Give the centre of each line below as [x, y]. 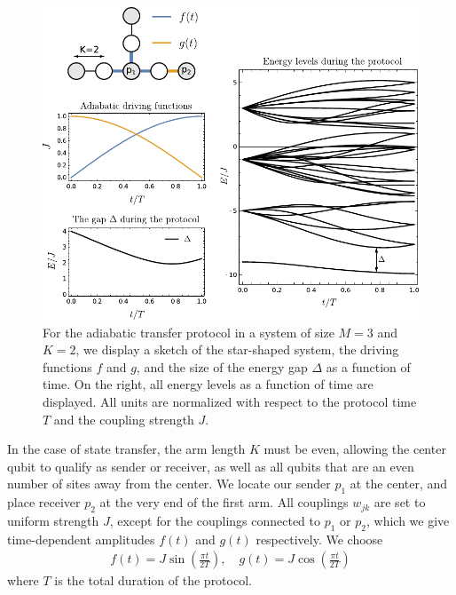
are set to [400, 502]
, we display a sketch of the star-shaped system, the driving [237, 349]
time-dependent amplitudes [81, 539]
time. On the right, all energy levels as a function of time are [208, 384]
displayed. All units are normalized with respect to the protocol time [230, 401]
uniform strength [53, 520]
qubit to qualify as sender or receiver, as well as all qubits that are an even [211, 466]
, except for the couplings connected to [215, 520]
